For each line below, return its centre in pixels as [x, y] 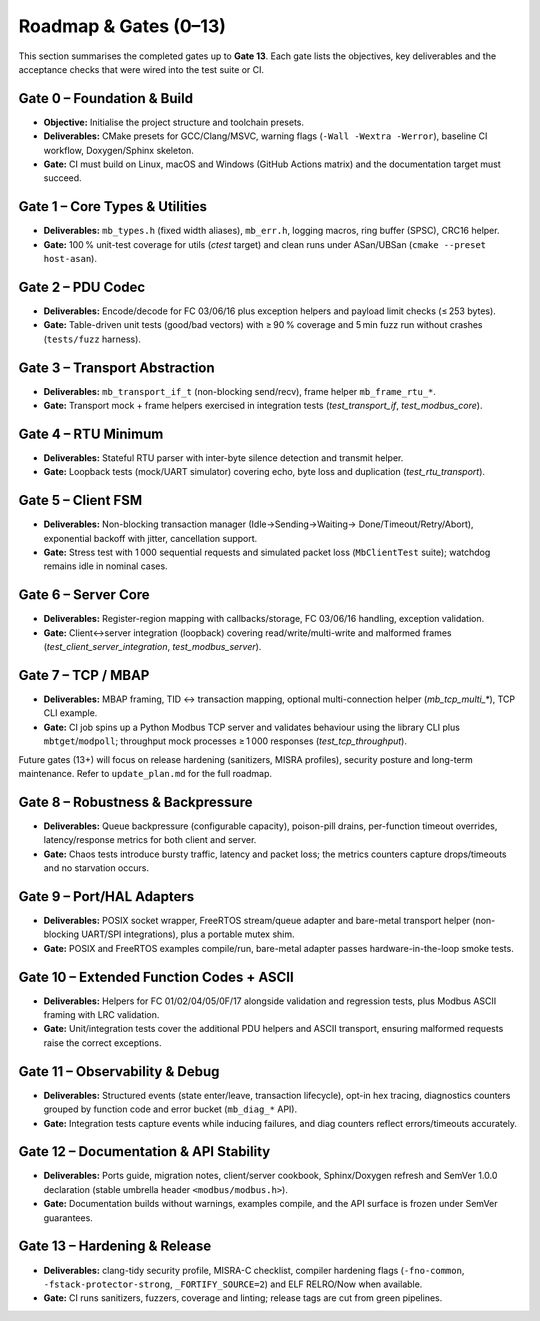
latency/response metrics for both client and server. [150, 840]
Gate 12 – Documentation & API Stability [144, 1151]
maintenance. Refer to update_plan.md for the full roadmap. [145, 773]
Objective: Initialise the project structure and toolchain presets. [174, 122]
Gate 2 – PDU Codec [82, 286]
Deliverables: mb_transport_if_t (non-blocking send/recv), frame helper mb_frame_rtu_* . [240, 391]
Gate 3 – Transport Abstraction [116, 367]
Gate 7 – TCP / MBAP [84, 675]
